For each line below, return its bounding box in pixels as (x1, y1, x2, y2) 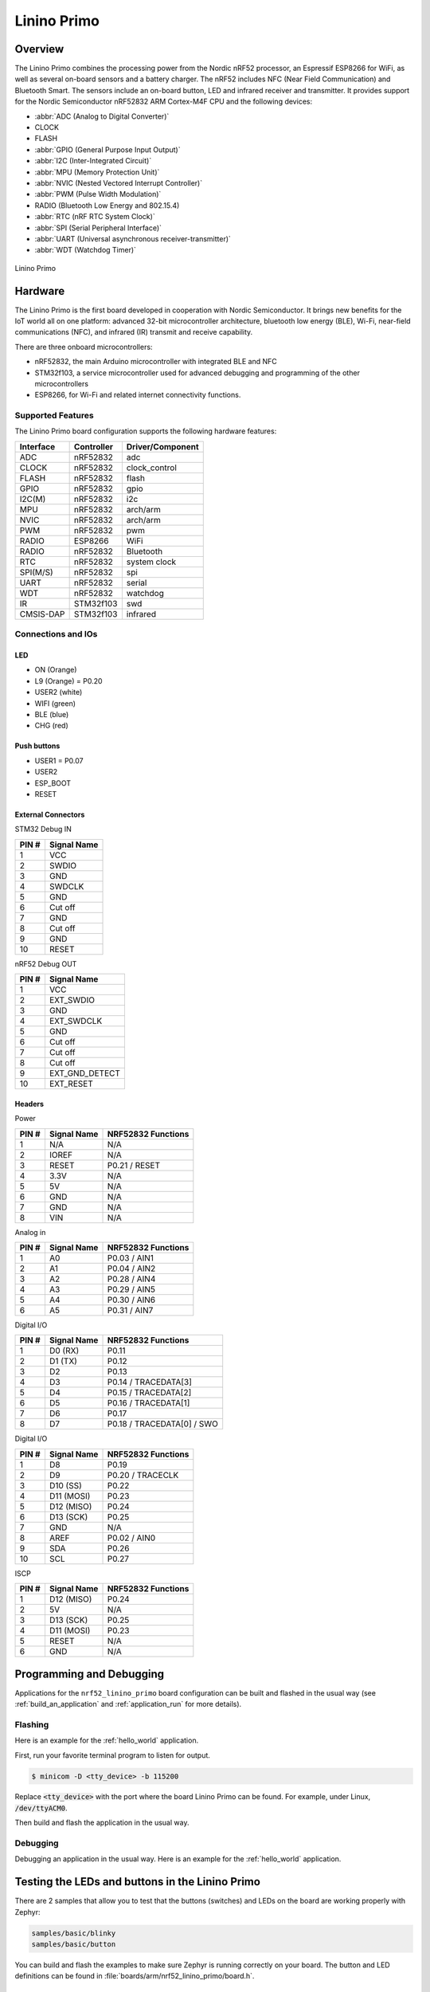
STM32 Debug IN (14, 825, 72, 834)
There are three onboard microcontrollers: (14, 342, 153, 351)
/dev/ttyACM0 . (14, 1803, 68, 1813)
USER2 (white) (34, 688, 83, 697)
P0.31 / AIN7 (107, 1304, 154, 1316)
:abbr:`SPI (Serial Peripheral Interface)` (34, 223, 162, 233)
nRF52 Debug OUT (14, 959, 77, 968)
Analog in (14, 1227, 46, 1237)
